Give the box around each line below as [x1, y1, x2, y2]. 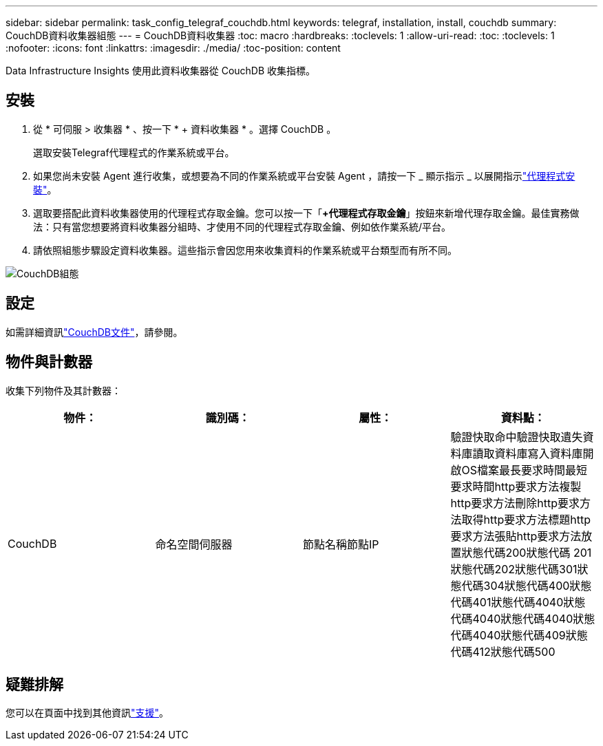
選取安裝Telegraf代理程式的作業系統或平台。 [33, 146, 235, 158]
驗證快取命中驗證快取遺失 [450, 429, 583, 444]
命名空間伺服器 [155, 537, 233, 551]
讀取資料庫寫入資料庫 [472, 446, 583, 460]
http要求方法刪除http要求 [450, 495, 580, 510]
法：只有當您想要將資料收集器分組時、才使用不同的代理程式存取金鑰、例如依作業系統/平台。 [33, 220, 452, 233]
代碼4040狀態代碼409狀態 [450, 628, 588, 642]
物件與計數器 [6, 353, 92, 371]
